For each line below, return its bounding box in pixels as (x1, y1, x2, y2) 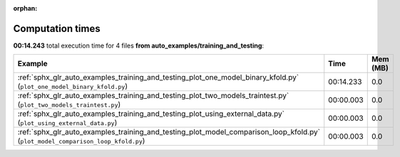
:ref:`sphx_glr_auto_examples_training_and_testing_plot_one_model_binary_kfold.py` (17, 72, 299, 82)
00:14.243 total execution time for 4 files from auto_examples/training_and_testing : (13, 41, 264, 50)
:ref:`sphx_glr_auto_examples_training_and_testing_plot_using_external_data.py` (17, 109, 285, 119)
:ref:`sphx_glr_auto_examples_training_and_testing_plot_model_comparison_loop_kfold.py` (17, 127, 321, 137)
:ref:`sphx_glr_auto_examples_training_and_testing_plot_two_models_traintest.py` (17, 91, 289, 101)
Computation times (13, 22, 101, 35)
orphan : (13, 4, 38, 12)
